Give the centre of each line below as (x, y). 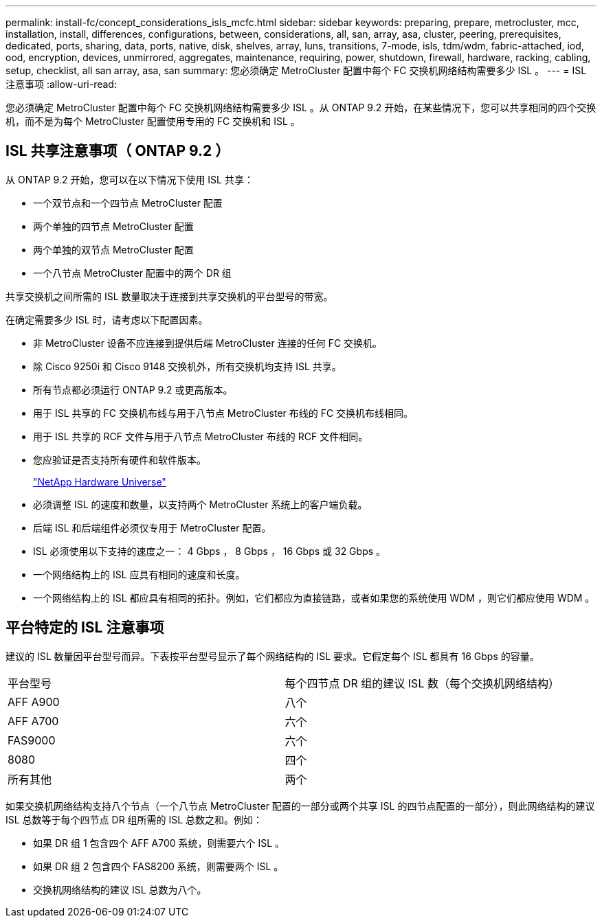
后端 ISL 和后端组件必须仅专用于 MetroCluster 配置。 (152, 527)
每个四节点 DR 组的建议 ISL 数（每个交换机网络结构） (422, 683)
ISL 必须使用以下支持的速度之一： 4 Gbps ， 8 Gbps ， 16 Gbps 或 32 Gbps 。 (210, 551)
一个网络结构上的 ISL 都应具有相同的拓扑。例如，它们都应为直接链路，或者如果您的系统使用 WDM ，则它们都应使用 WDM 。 (314, 597)
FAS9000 (32, 740)
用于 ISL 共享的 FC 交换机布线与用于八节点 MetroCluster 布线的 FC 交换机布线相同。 (223, 413)
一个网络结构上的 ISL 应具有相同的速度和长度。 (139, 574)
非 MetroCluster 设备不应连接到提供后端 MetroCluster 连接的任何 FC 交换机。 (208, 343)
